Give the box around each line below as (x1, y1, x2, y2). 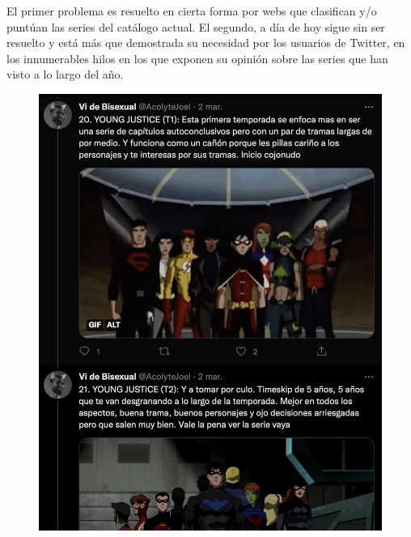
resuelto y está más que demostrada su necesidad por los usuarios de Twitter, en (6, 34, 405, 51)
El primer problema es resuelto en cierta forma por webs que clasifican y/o (6, 2, 377, 19)
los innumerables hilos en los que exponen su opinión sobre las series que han (6, 49, 388, 66)
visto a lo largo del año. (6, 66, 124, 83)
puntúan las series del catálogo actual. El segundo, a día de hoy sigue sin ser (6, 18, 385, 35)
